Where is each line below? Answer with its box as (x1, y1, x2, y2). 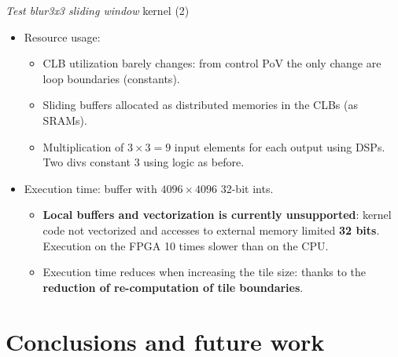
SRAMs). (42, 111, 87, 128)
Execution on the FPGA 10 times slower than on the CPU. (42, 237, 329, 253)
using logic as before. (143, 154, 245, 170)
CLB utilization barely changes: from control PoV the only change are (42, 55, 381, 71)
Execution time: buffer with (24, 180, 157, 196)
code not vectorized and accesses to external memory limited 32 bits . (42, 221, 380, 238)
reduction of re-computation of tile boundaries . (42, 279, 304, 295)
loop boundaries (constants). (42, 70, 180, 86)
